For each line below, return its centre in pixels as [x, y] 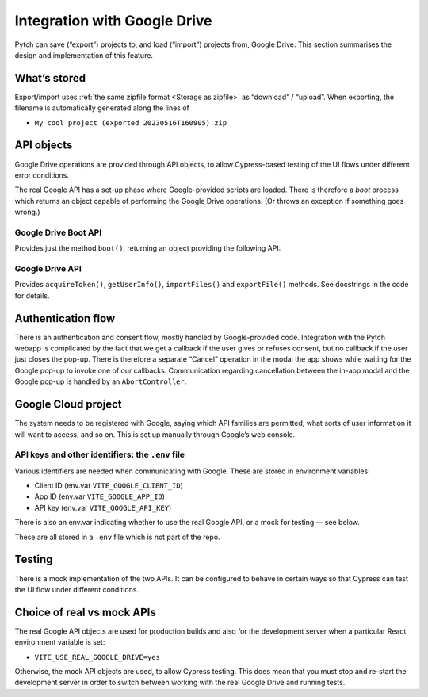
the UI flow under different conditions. [76, 589]
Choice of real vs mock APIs [85, 612]
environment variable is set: [60, 642]
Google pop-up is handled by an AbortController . [101, 381]
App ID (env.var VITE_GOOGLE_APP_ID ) [100, 496]
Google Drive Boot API [58, 232]
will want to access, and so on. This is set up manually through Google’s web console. [155, 434]
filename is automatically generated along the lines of [102, 108]
